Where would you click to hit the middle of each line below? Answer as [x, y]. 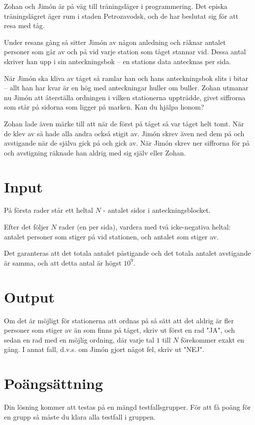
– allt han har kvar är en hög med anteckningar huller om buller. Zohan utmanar [126, 88]
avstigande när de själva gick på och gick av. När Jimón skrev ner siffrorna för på [127, 143]
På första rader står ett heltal [48, 210]
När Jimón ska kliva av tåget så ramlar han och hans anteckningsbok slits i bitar [126, 78]
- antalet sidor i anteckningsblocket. [157, 210]
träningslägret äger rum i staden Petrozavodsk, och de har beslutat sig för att [121, 16]
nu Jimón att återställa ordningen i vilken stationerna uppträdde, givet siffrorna [125, 97]
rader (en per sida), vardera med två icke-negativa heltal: [145, 227]
